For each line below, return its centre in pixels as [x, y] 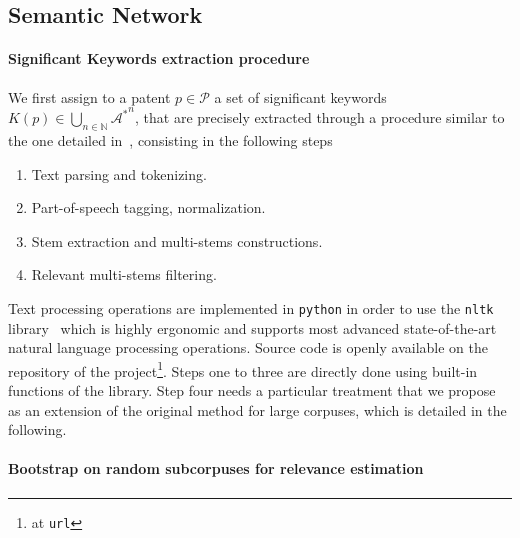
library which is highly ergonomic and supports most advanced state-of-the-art [252, 327]
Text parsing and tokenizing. [119, 173]
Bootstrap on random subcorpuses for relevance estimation [216, 468]
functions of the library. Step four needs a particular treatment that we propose [252, 390]
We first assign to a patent [89, 96]
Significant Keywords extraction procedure [159, 58]
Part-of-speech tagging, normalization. [148, 207]
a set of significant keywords [300, 96]
